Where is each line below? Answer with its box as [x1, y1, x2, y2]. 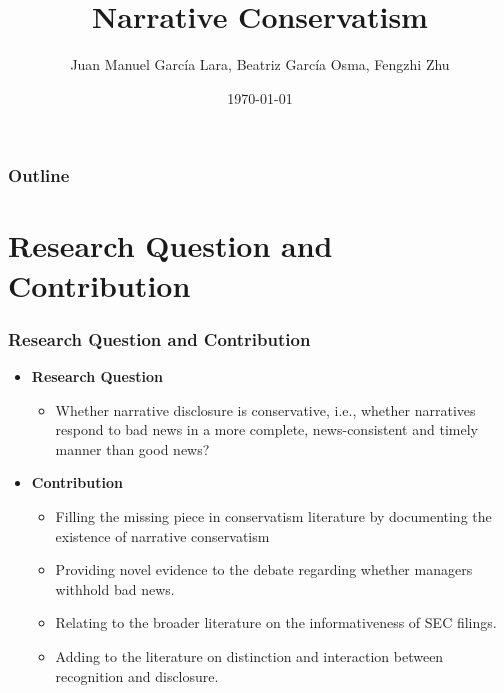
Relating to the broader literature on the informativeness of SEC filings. [55, 612, 497, 633]
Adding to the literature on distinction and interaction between [55, 645, 444, 666]
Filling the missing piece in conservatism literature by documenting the [55, 505, 492, 526]
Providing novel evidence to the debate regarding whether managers [55, 559, 473, 580]
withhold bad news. [55, 578, 175, 599]
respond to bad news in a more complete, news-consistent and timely [55, 419, 478, 440]
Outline [8, 163, 70, 188]
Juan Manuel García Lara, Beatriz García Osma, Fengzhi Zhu [70, 54, 450, 75]
